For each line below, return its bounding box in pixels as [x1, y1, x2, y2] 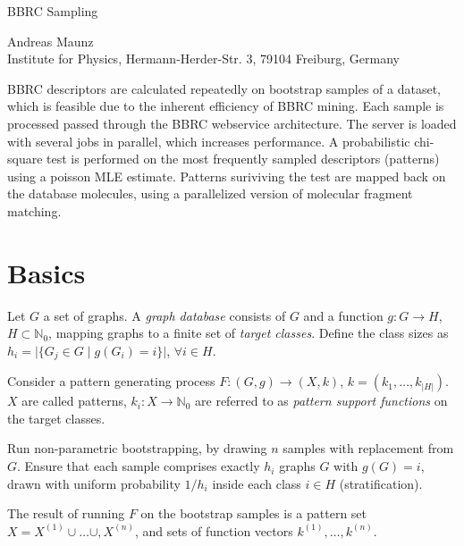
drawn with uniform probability [7, 474, 181, 492]
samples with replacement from [283, 439, 454, 458]
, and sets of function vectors [134, 521, 293, 540]
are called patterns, [21, 391, 127, 410]
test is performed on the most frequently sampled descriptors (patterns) [46, 149, 440, 168]
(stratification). [339, 474, 423, 492]
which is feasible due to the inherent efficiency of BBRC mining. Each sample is [7, 97, 444, 115]
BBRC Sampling [7, 2, 98, 20]
